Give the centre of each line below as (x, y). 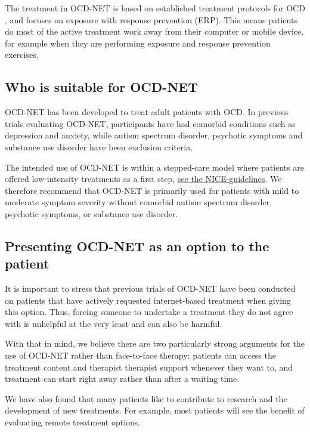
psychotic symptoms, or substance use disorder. (92, 213)
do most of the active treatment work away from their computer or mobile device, (154, 31)
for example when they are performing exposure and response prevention (138, 43)
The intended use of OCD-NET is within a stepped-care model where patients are (155, 167)
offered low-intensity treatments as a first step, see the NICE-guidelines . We (143, 179)
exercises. (22, 55)
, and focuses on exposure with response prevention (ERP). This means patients (151, 19)
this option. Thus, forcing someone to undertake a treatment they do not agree (149, 312)
